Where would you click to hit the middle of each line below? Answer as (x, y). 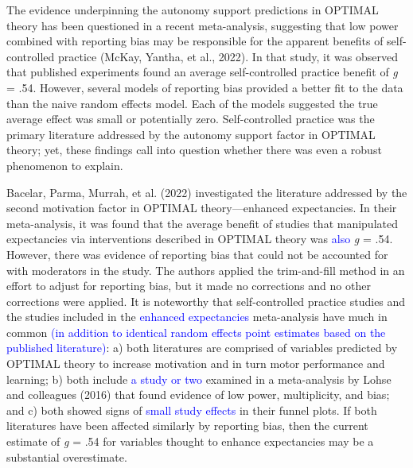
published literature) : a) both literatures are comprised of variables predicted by (202, 348)
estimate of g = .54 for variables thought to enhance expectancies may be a (190, 441)
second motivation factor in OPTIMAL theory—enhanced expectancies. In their (202, 208)
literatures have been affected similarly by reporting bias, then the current (187, 425)
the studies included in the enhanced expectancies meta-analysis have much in (197, 317)
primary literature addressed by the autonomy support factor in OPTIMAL (191, 134)
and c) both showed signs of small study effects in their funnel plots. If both (192, 410)
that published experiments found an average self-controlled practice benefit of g (202, 72)
